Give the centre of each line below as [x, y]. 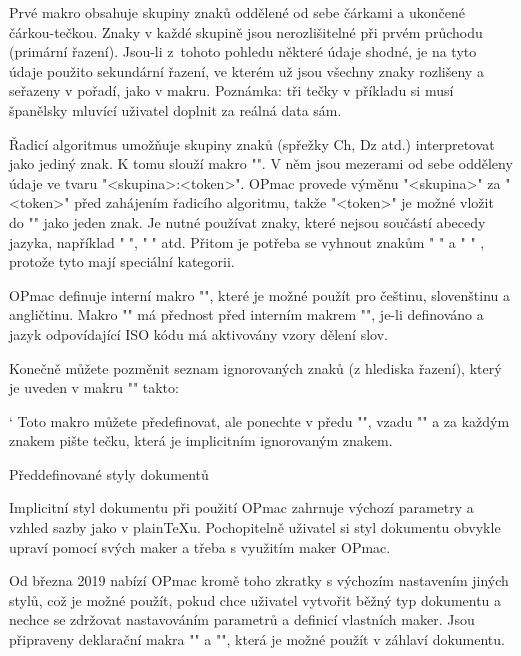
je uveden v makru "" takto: [94, 387]
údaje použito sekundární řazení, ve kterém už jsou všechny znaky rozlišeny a [246, 70]
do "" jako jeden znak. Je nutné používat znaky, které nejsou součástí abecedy [247, 221]
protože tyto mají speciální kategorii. [122, 261]
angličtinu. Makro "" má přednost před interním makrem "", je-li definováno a [246, 314]
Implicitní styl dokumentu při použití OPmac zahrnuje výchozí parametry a [241, 507]
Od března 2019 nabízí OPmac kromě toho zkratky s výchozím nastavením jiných [259, 580]
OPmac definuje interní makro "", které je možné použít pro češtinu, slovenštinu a [260, 294]
